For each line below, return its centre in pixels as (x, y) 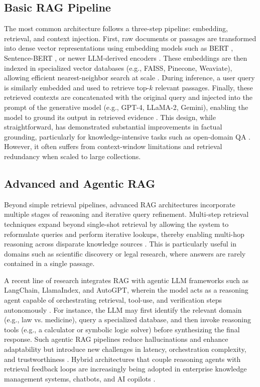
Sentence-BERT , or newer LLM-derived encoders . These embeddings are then (126, 57)
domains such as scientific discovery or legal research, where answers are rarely (125, 253)
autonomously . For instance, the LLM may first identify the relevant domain (123, 309)
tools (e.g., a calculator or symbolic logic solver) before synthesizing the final (122, 329)
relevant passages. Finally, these (204, 87)
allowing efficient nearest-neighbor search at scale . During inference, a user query (129, 78)
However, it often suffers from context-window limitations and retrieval (113, 146)
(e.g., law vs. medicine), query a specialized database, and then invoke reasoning (127, 319)
